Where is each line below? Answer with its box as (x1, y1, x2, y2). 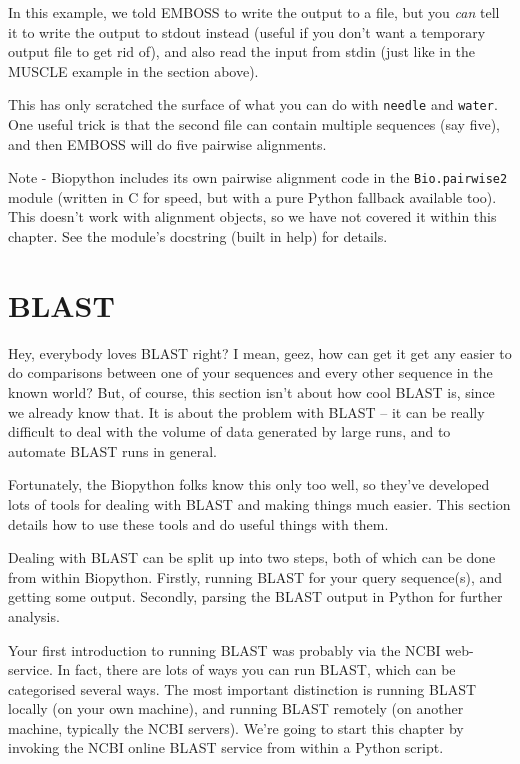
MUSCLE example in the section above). (8, 60, 259, 81)
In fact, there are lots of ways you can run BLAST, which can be (57, 659, 456, 680)
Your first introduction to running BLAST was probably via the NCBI (8, 639, 441, 660)
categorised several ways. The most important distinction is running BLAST (8, 678, 477, 699)
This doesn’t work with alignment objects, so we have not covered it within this (8, 206, 497, 227)
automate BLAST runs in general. (8, 440, 217, 461)
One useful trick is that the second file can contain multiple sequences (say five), (8, 114, 501, 135)
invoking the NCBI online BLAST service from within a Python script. (8, 737, 444, 758)
